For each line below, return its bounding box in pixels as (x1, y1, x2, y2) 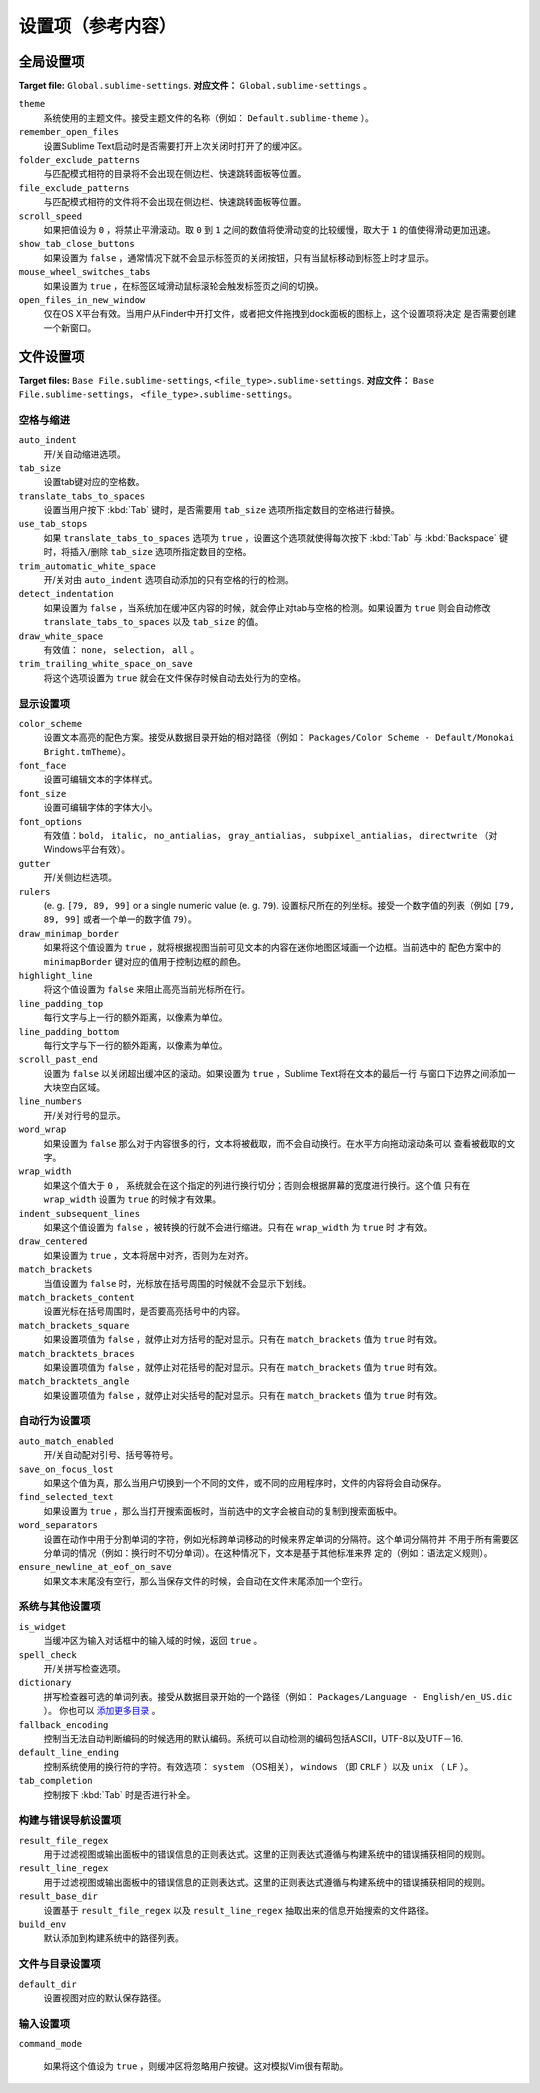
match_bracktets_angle (18, 1376, 130, 1387)
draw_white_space (18, 630, 104, 642)
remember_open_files (18, 126, 120, 138)
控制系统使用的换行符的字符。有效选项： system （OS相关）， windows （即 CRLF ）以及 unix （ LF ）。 (43, 1760, 474, 1772)
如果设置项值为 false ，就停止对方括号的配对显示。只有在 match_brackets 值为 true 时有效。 (43, 1333, 443, 1345)
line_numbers (18, 1096, 83, 1107)
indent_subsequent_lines (18, 1208, 140, 1219)
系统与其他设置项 (18, 1600, 101, 1614)
